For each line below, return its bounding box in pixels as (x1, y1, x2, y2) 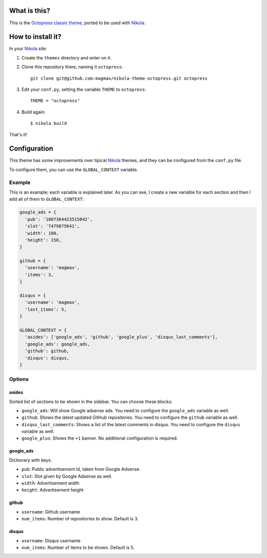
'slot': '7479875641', (25, 223, 80, 229)
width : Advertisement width (21, 480, 80, 486)
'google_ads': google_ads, (25, 341, 90, 347)
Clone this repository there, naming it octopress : (21, 64, 123, 70)
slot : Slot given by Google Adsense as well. (21, 473, 113, 479)
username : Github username (21, 508, 80, 515)
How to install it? (9, 33, 62, 41)
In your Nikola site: (9, 46, 47, 52)
